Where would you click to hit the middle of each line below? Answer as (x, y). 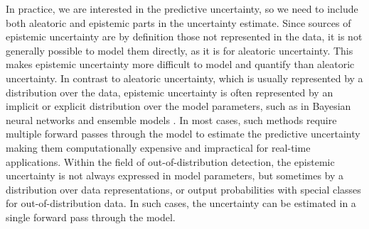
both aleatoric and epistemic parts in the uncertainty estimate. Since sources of (178, 22)
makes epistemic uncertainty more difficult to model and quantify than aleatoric (180, 64)
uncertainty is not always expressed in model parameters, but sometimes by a (175, 175)
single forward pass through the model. (91, 217)
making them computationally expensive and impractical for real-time (158, 147)
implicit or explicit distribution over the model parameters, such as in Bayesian (178, 106)
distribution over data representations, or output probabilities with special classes (183, 189)
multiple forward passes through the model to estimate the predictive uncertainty (183, 134)
